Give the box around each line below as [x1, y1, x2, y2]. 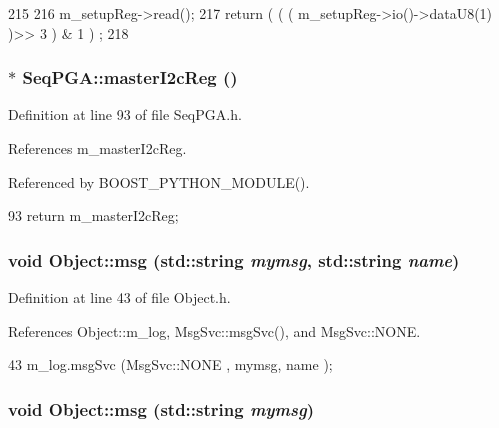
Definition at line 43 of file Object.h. [8, 287, 231, 307]
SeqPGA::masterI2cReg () [22, 65, 238, 90]
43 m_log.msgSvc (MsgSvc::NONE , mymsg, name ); [8, 354, 333, 375]
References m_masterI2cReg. [8, 138, 187, 158]
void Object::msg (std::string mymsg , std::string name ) [8, 247, 460, 272]
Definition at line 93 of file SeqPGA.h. [8, 104, 242, 125]
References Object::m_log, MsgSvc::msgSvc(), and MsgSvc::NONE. [8, 320, 421, 341]
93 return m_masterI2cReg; [8, 205, 179, 226]
